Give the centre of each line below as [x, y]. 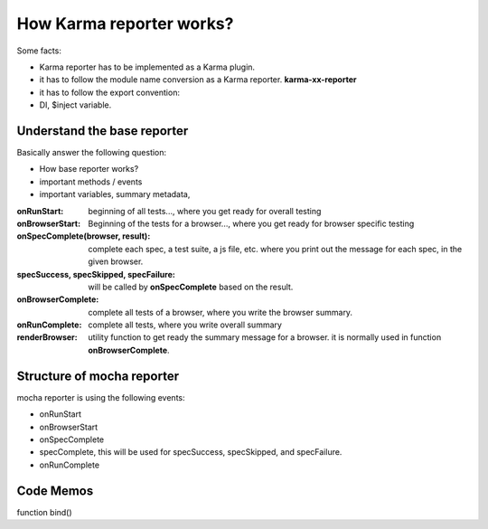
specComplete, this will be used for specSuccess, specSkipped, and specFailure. [191, 452]
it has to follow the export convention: [110, 92]
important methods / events [91, 182]
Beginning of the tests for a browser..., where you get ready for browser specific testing [251, 223]
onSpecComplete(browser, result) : [84, 236]
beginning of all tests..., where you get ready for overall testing [205, 211]
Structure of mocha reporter [98, 376]
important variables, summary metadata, [115, 194]
